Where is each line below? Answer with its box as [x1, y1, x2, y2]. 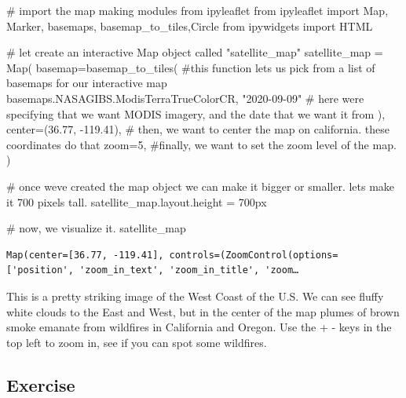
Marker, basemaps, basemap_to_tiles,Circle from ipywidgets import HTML [6, 17, 373, 34]
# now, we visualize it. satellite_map [6, 220, 186, 236]
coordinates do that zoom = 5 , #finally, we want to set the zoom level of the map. [6, 136, 397, 152]
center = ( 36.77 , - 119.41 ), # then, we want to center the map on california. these [6, 121, 390, 137]
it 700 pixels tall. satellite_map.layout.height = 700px [6, 193, 267, 210]
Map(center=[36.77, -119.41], [6, 249, 164, 261]
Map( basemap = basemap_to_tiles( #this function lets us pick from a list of [6, 59, 375, 75]
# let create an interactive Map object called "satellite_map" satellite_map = [6, 44, 383, 60]
